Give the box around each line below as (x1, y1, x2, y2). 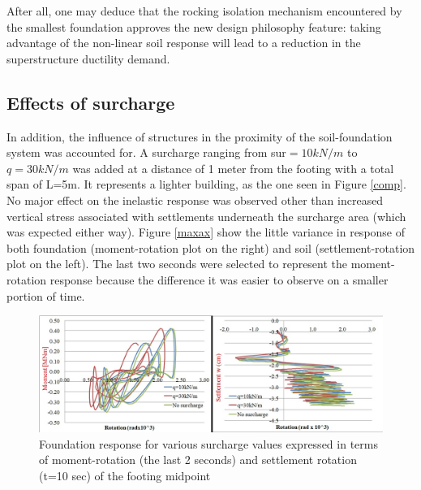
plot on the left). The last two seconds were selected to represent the (6, 255, 348, 272)
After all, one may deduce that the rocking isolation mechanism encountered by (6, 2, 402, 19)
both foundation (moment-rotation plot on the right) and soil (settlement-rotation (6, 239, 415, 256)
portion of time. (6, 287, 85, 304)
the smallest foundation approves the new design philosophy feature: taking (6, 18, 381, 35)
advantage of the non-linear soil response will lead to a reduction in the (6, 34, 361, 51)
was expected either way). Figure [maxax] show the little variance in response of (6, 223, 406, 241)
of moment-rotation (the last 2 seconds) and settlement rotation (39, 451, 357, 468)
